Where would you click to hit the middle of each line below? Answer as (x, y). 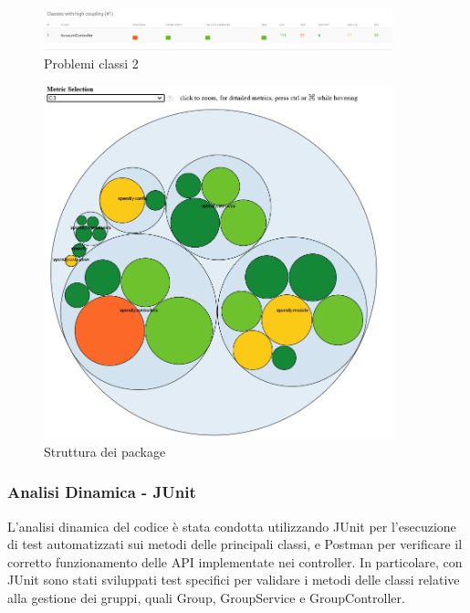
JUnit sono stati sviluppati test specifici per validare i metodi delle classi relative (234, 580)
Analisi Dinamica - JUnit (102, 492)
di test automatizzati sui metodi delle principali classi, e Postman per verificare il (235, 544)
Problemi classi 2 (91, 63)
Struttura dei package (105, 451)
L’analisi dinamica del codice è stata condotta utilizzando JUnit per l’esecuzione (232, 526)
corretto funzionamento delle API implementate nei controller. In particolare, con (235, 561)
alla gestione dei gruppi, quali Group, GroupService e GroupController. (206, 598)
